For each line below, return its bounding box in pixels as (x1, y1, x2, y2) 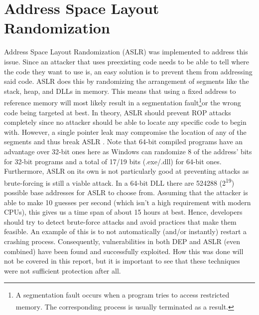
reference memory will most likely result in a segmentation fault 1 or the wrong (4, 96, 241, 107)
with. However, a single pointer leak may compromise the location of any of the (4, 126, 247, 137)
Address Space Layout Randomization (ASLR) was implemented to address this (4, 46, 248, 57)
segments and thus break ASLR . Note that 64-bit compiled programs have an (4, 136, 243, 147)
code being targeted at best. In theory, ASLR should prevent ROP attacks (4, 107, 231, 117)
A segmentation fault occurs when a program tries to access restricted (15, 290, 230, 300)
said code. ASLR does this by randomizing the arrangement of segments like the (4, 76, 249, 86)
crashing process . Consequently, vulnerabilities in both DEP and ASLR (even (4, 236, 241, 246)
